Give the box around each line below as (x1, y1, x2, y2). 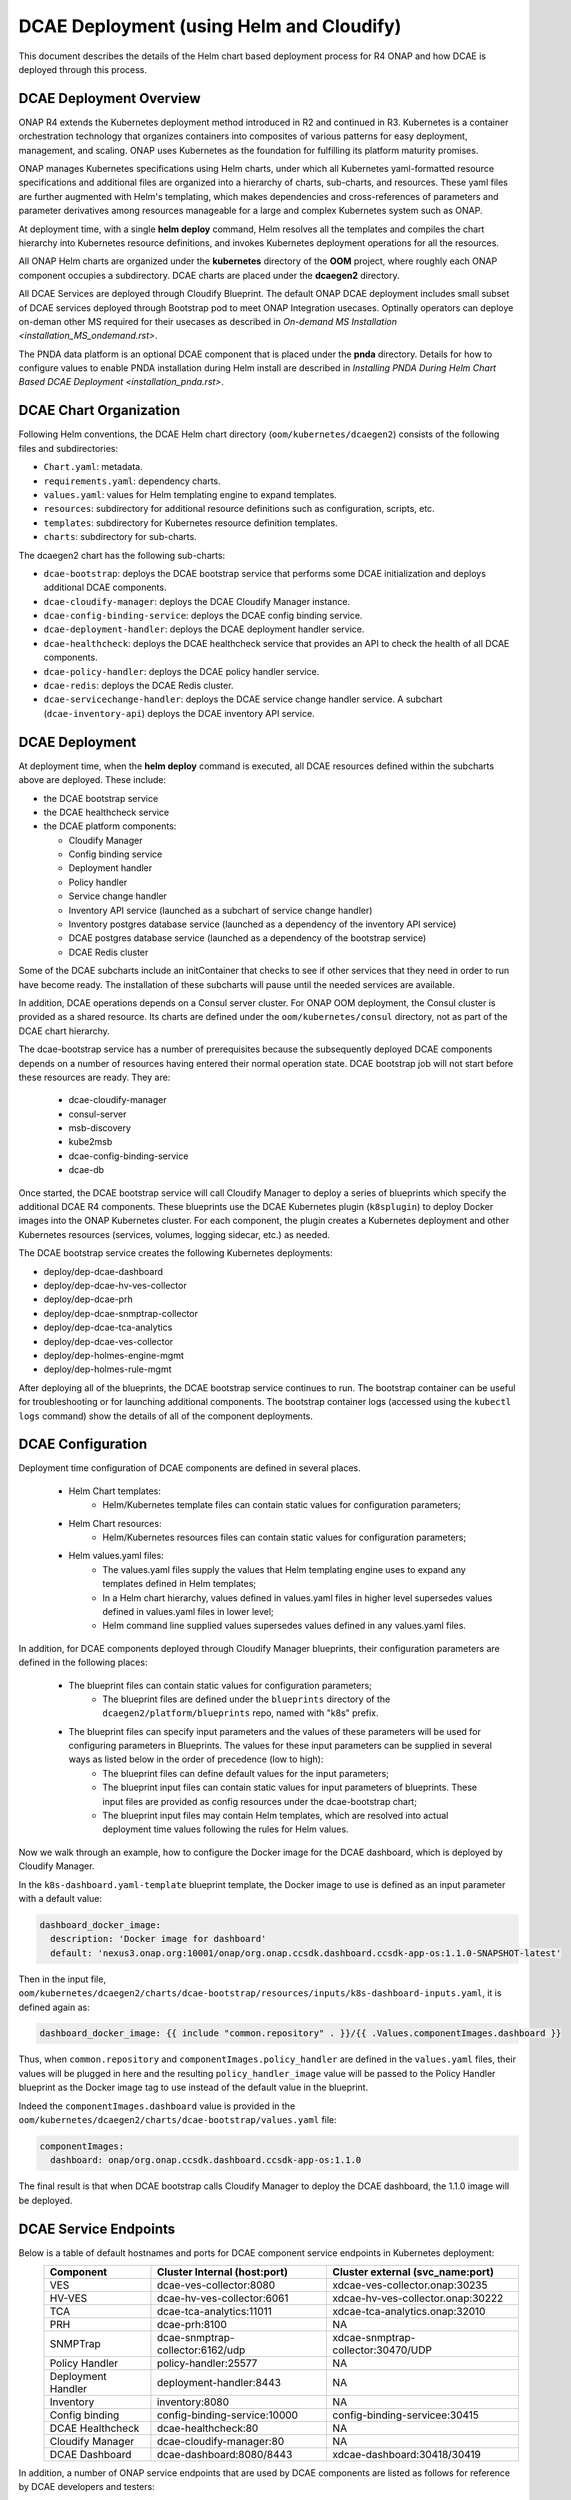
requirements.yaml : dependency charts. (43, 475, 222, 487)
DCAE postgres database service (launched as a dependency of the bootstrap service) (68, 932, 427, 944)
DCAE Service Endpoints (18, 2220, 176, 2237)
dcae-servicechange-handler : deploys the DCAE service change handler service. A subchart (43, 693, 443, 705)
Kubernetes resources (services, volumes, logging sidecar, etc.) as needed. (18, 1228, 330, 1240)
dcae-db (68, 1164, 105, 1176)
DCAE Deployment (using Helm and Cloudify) (18, 15, 402, 37)
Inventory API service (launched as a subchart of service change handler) (68, 904, 373, 916)
